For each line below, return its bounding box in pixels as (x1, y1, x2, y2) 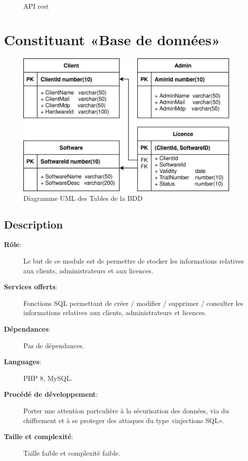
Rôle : (4, 239, 21, 249)
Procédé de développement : (4, 389, 98, 399)
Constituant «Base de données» (4, 29, 220, 49)
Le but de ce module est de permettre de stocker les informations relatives (23, 255, 244, 266)
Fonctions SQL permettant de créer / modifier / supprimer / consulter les (23, 298, 244, 308)
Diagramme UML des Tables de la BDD (23, 193, 143, 203)
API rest (23, 1, 49, 11)
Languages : (4, 356, 41, 367)
